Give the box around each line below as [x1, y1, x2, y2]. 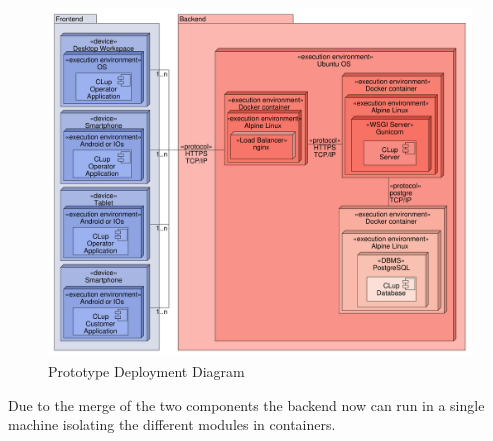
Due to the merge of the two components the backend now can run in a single [8, 394, 485, 415]
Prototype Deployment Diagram [48, 361, 245, 382]
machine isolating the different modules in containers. [8, 414, 336, 435]
